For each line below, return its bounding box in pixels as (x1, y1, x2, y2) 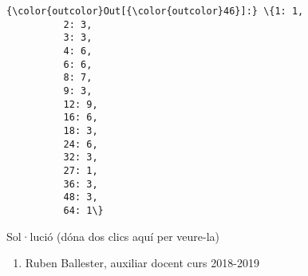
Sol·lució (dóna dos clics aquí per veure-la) (6, 227, 220, 244)
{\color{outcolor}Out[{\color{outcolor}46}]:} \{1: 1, (6, 6, 304, 17)
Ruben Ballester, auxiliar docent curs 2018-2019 (25, 254, 259, 271)
